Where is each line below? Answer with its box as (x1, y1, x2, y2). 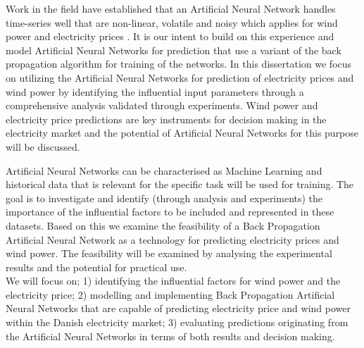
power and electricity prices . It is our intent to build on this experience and (6, 29, 334, 44)
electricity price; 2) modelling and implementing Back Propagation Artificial (6, 287, 335, 302)
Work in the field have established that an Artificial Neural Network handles (6, 1, 336, 15)
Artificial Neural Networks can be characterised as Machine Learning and (6, 163, 322, 178)
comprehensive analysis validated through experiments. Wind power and (6, 98, 318, 113)
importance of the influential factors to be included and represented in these (6, 204, 334, 219)
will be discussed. (6, 139, 80, 154)
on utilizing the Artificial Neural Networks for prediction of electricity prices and (6, 70, 354, 85)
